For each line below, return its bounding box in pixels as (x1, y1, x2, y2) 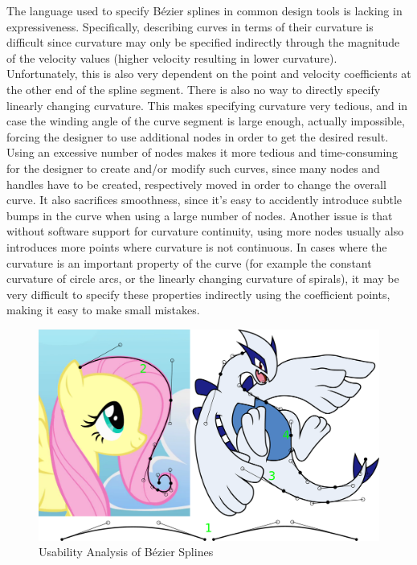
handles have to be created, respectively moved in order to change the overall (6, 175, 386, 192)
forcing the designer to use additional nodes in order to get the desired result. (6, 128, 389, 145)
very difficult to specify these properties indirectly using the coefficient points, (6, 285, 390, 302)
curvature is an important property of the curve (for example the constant (6, 254, 372, 271)
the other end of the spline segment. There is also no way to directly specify (6, 80, 381, 97)
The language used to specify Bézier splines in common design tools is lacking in (6, 2, 403, 18)
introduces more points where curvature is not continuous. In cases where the (6, 238, 387, 255)
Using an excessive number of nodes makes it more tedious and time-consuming (6, 144, 399, 161)
